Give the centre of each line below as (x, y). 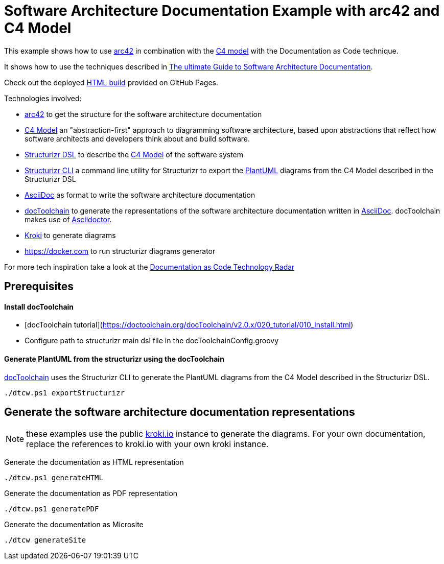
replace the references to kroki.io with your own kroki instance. (147, 444)
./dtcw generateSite (45, 540)
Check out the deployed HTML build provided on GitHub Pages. (111, 82)
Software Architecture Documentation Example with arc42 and (222, 11)
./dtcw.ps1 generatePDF (52, 509)
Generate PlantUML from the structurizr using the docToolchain (114, 359)
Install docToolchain (39, 307)
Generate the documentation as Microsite (74, 525)
